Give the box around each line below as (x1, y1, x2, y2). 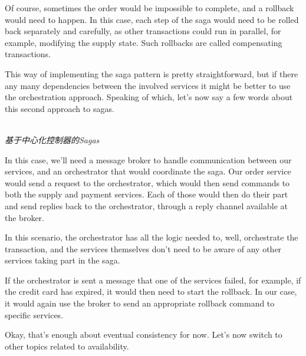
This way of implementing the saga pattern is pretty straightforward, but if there (5, 67, 298, 80)
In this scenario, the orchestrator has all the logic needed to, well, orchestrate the (5, 231, 298, 243)
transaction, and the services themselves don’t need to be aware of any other (5, 242, 282, 255)
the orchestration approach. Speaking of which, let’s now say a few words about (5, 91, 293, 103)
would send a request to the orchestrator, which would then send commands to (5, 176, 290, 189)
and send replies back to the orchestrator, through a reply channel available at (5, 199, 288, 212)
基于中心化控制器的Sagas (5, 133, 100, 146)
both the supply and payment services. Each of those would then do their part (5, 188, 288, 200)
